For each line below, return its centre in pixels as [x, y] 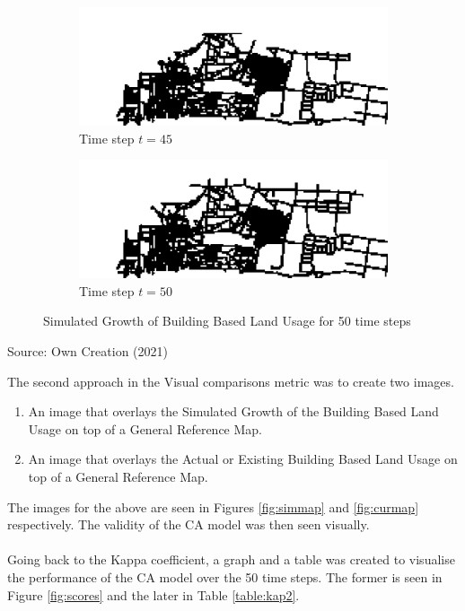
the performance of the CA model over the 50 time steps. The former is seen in [225, 576]
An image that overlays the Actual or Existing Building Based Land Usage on [243, 459]
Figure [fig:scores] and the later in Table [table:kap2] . [154, 594]
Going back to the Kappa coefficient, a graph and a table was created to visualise [231, 559]
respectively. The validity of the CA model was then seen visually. [189, 524]
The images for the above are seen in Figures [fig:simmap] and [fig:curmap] [213, 506]
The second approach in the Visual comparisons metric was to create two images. [231, 381]
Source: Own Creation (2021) [88, 351]
